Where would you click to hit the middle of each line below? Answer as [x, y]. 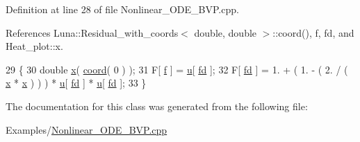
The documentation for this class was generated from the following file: [157, 106]
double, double [226, 32]
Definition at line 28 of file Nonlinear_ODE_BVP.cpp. [122, 9]
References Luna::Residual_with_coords [92, 32]
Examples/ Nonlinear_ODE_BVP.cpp [87, 129]
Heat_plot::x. [34, 46]
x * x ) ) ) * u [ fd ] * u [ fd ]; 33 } [76, 83]
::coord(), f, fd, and [313, 32]
